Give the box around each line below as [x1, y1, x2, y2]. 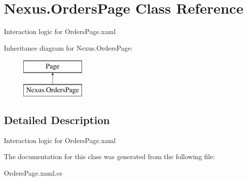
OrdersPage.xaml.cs [4, 167, 63, 178]
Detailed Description [4, 112, 110, 127]
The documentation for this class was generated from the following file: [4, 151, 215, 162]
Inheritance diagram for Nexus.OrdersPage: [4, 42, 133, 53]
